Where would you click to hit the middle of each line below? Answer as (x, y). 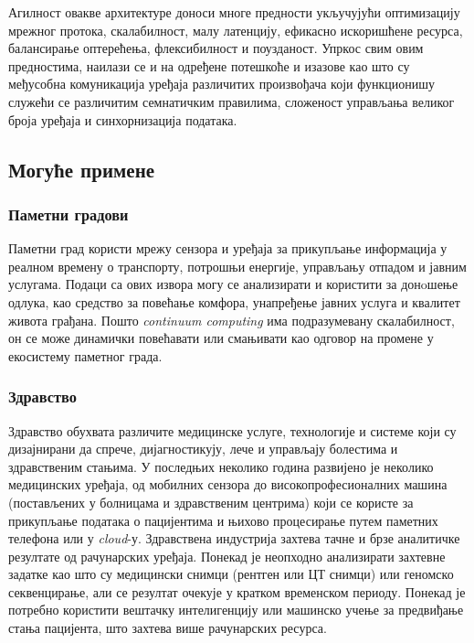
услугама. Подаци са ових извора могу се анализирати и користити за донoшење (233, 284)
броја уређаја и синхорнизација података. (123, 119)
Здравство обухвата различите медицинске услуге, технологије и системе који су (232, 430)
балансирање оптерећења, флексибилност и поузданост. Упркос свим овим (216, 48)
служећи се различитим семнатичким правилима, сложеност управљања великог (232, 101)
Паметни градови (68, 214)
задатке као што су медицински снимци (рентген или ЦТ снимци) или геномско (231, 574)
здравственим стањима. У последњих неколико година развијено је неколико (221, 466)
